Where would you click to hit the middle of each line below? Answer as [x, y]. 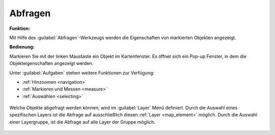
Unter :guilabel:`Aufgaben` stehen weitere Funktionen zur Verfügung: [82, 73]
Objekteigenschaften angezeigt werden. [51, 63]
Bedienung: [22, 47]
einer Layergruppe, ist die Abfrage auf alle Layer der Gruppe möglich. [82, 122]
